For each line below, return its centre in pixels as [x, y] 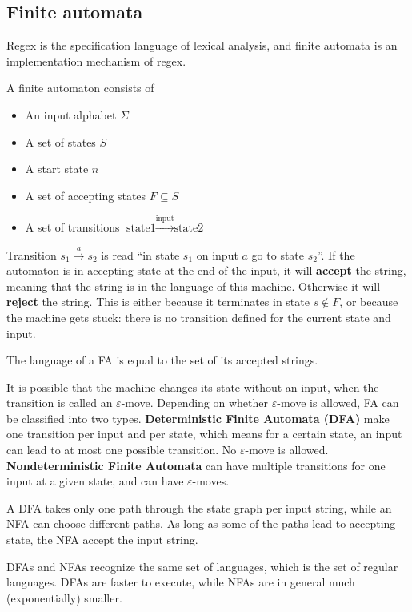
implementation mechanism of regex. [96, 60]
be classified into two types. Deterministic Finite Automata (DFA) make [198, 418]
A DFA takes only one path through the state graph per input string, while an [199, 507]
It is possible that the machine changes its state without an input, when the [193, 387]
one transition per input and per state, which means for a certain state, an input [204, 434]
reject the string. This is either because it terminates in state [158, 302]
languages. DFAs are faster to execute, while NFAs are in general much [181, 582]
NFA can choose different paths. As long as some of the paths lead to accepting [201, 523]
